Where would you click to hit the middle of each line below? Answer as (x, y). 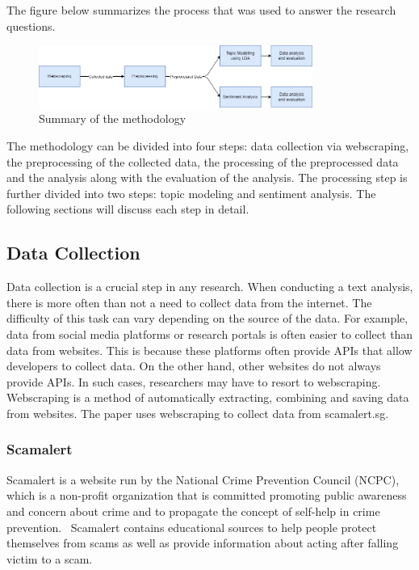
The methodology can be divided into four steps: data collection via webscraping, (208, 146)
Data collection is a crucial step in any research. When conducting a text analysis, (210, 287)
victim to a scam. (50, 558)
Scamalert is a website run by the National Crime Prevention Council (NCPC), (203, 479)
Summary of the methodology (113, 118)
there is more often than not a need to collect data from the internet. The (189, 302)
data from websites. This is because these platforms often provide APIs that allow (209, 350)
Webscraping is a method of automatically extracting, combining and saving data (208, 397)
